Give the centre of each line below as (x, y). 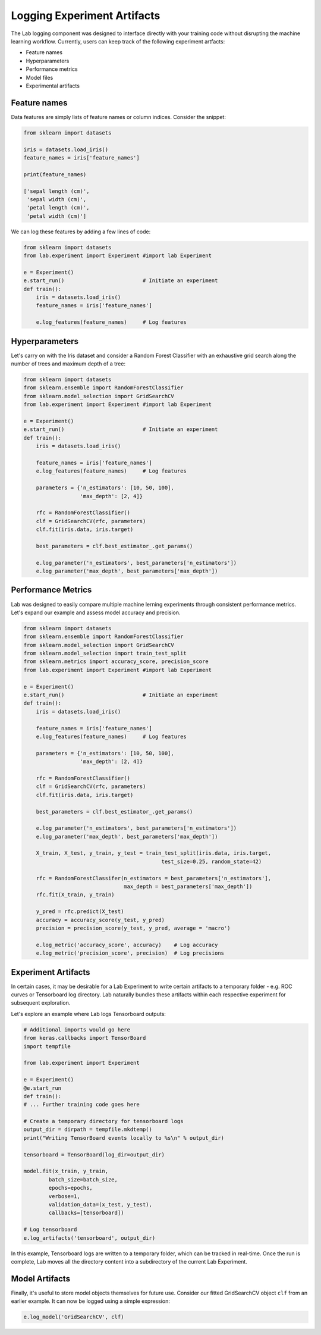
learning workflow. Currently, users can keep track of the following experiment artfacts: (118, 41)
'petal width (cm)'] (57, 216)
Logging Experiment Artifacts (86, 15)
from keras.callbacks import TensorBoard (85, 1038)
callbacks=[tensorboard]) (86, 1213)
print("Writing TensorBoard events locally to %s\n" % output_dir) (124, 1138)
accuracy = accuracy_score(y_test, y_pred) (100, 920)
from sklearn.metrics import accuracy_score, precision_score (116, 662)
